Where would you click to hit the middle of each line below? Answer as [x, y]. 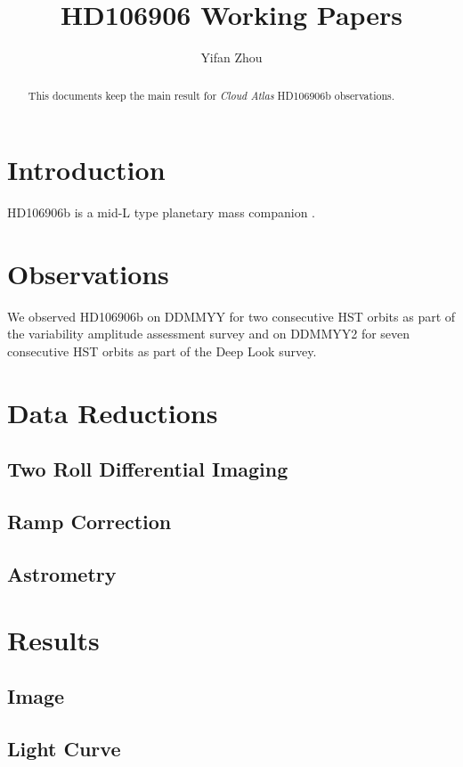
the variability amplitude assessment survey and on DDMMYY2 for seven [209, 334]
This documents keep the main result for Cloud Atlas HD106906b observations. [211, 95]
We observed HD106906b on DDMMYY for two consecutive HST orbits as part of [231, 316]
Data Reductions [113, 412]
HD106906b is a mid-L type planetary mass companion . [161, 212]
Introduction [86, 170]
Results [53, 639]
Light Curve [64, 748]
